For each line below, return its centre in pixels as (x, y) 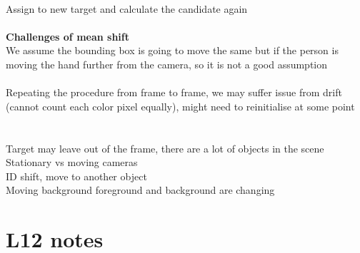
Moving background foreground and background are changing (140, 190)
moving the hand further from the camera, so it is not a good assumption (167, 64)
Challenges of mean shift (67, 36)
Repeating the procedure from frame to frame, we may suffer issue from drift (174, 92)
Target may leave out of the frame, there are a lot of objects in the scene (165, 148)
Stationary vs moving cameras (72, 162)
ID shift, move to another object (76, 176)
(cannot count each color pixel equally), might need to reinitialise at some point (180, 106)
